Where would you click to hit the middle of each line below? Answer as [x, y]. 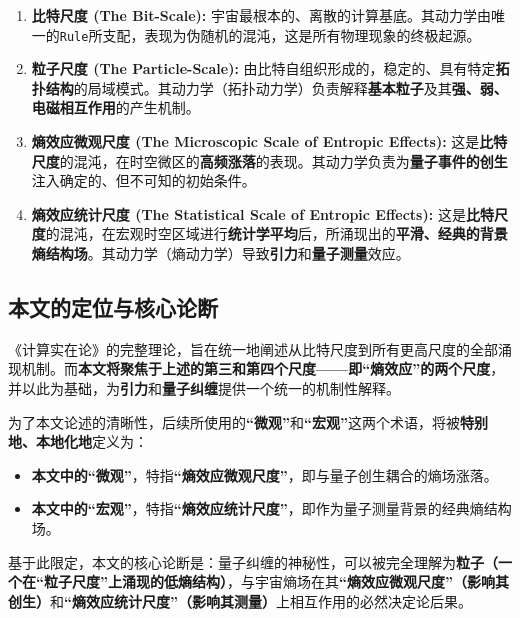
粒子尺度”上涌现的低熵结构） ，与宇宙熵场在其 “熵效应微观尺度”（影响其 [276, 581]
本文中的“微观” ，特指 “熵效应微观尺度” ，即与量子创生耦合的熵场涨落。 [264, 474]
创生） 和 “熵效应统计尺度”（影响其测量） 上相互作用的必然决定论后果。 [240, 600]
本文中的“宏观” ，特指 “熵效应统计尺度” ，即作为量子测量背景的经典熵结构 [271, 508]
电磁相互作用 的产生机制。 [115, 107]
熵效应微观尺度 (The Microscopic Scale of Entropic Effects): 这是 [255, 141]
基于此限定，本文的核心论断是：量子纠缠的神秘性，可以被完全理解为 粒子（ [253, 561]
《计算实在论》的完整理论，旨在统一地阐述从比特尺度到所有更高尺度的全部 [253, 348]
